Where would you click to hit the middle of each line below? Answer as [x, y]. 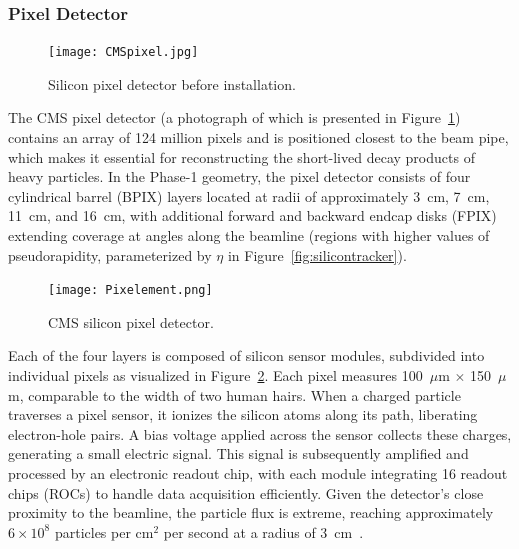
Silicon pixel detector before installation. [172, 83]
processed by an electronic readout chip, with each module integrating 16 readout [258, 473]
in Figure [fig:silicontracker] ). [317, 254]
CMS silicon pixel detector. [131, 321]
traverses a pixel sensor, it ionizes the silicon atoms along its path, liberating [243, 414]
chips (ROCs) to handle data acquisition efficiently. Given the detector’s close [246, 492]
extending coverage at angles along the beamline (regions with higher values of [249, 235]
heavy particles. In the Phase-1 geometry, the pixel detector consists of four [239, 176]
